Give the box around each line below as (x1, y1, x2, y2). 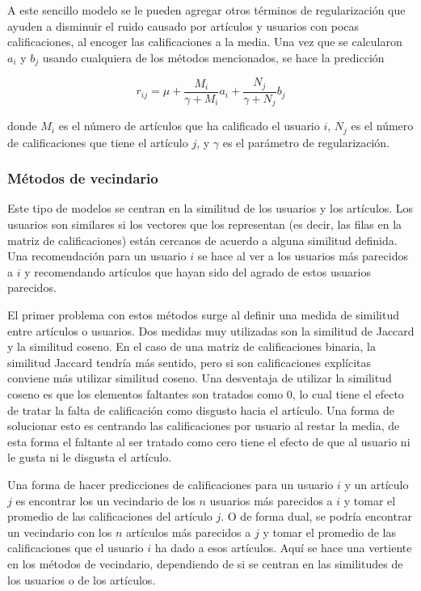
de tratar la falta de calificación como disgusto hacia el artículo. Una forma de (7, 401, 395, 418)
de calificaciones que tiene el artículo (7, 133, 188, 150)
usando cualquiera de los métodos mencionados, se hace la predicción (42, 49, 385, 65)
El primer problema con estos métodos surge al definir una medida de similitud (7, 306, 399, 323)
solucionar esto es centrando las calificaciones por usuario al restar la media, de (7, 417, 400, 434)
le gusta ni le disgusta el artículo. (7, 449, 172, 466)
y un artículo (344, 475, 409, 492)
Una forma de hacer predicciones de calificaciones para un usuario (7, 475, 334, 492)
